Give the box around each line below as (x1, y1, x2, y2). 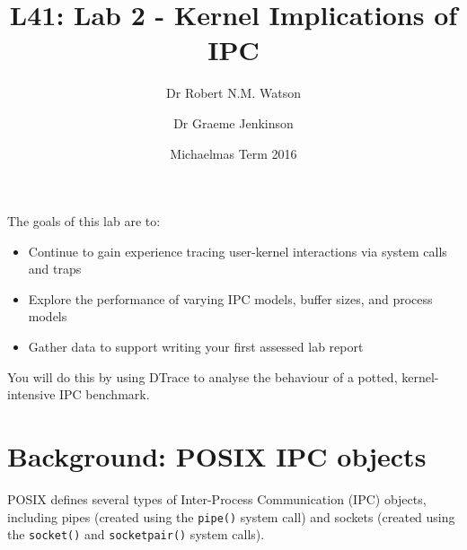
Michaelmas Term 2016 (170, 144, 297, 162)
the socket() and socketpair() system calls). (7, 525, 265, 544)
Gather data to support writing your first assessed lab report (28, 337, 364, 356)
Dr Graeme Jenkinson (173, 113, 294, 132)
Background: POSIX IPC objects (7, 438, 427, 475)
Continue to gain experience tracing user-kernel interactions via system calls (28, 241, 447, 260)
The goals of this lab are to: (7, 212, 161, 231)
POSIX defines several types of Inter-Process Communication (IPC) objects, (7, 489, 427, 508)
